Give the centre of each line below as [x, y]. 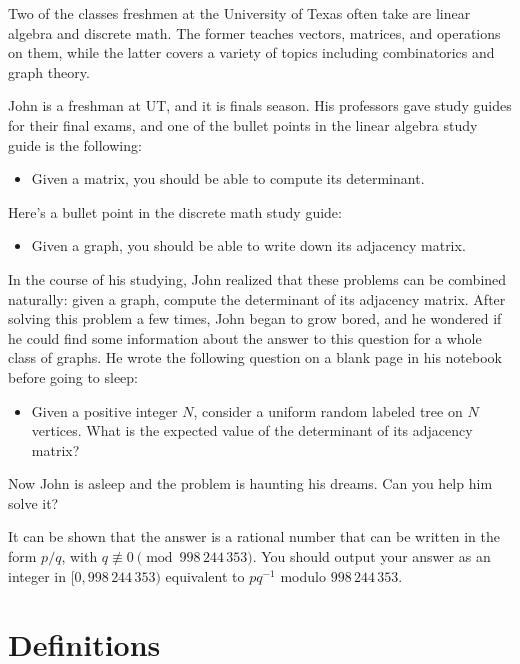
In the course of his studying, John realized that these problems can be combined [257, 278]
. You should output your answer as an [371, 556]
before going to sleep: [73, 376]
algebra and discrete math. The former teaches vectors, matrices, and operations [254, 32]
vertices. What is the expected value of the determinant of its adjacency [252, 430]
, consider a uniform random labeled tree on [328, 410]
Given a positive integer [104, 410]
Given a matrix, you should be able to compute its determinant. [228, 178]
